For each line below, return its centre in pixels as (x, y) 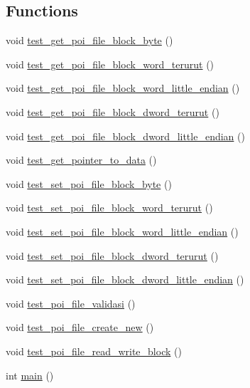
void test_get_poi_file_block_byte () (89, 40)
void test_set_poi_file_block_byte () (89, 183)
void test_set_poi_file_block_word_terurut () (109, 208)
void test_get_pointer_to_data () (81, 160)
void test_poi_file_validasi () (71, 303)
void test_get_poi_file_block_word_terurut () (110, 64)
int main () (30, 375)
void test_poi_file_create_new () (80, 327)
